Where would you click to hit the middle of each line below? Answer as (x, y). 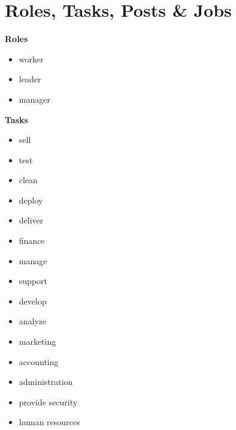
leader (30, 79)
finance (32, 241)
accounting (39, 361)
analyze (33, 321)
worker (31, 59)
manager (34, 99)
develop (33, 301)
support (33, 281)
